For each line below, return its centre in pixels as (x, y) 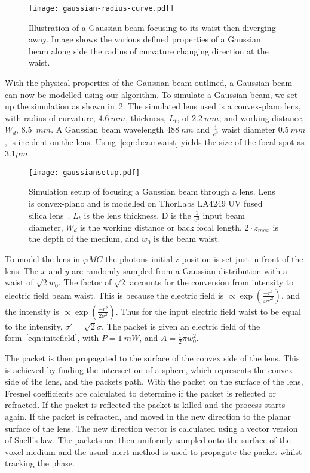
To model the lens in (43, 258)
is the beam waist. (187, 239)
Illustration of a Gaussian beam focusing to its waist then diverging (152, 27)
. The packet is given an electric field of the (181, 326)
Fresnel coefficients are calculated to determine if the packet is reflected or (140, 393)
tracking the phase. (40, 463)
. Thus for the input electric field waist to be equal (208, 311)
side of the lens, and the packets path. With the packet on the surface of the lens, (154, 381)
